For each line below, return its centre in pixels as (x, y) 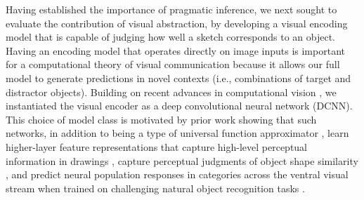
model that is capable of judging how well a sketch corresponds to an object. (170, 37)
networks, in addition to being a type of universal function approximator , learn (177, 133)
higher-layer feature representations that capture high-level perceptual (157, 146)
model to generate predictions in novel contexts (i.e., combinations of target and (178, 78)
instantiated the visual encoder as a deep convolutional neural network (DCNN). (179, 106)
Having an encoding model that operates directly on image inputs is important (175, 50)
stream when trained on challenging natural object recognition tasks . (155, 188)
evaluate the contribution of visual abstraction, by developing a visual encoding (177, 23)
